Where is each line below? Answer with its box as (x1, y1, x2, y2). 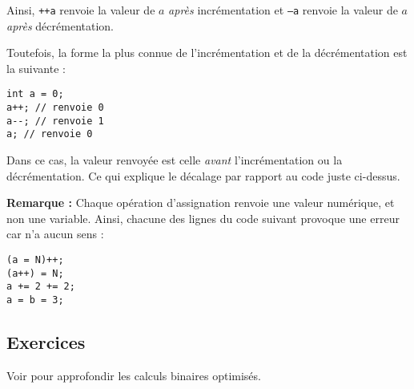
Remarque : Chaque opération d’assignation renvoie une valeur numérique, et (6, 194, 395, 211)
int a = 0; (6, 88, 64, 100)
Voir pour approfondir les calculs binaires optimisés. (6, 367, 261, 383)
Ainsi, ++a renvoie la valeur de (6, 2, 155, 18)
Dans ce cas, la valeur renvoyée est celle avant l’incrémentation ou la (6, 152, 343, 168)
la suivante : (6, 59, 66, 76)
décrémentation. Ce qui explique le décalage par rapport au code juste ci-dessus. (6, 167, 400, 184)
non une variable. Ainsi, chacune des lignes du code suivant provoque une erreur (6, 209, 400, 226)
